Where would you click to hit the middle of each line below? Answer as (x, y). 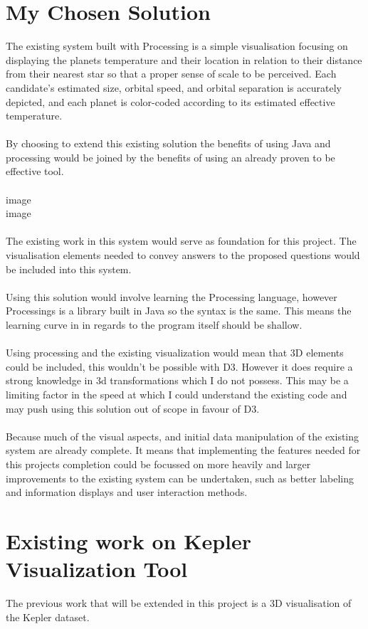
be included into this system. (69, 269)
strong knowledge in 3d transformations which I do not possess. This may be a (177, 380)
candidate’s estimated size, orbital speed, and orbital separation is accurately (174, 87)
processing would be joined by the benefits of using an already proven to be (170, 157)
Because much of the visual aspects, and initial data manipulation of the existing (183, 436)
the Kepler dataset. (48, 617)
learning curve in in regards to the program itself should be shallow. (154, 324)
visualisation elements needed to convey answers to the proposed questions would (183, 255)
